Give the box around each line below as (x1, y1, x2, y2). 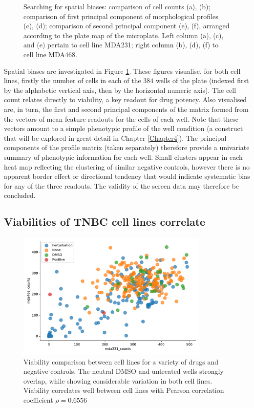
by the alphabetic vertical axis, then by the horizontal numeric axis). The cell (4, 85, 236, 95)
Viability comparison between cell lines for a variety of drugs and (23, 356, 218, 366)
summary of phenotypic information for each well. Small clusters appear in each (4, 151, 243, 162)
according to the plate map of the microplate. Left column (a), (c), (23, 30, 224, 40)
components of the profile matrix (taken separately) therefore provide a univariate (4, 142, 250, 152)
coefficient (23, 395, 53, 405)
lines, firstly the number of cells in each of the (4, 75, 141, 86)
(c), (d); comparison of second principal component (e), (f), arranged (23, 21, 230, 31)
